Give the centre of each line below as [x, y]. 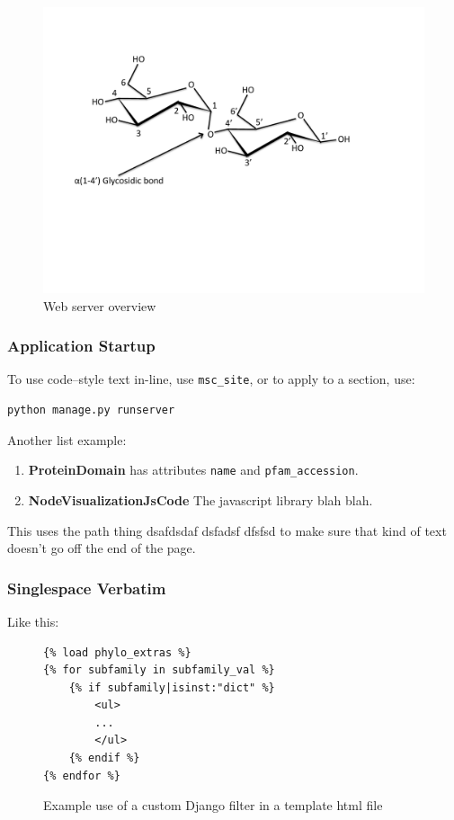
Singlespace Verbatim [87, 588]
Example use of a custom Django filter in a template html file [213, 805]
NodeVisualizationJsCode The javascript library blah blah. [200, 499]
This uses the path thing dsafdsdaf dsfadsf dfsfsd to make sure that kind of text [227, 530]
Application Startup [81, 346]
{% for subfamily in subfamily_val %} [159, 670]
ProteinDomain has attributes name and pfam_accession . [193, 470]
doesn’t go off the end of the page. [102, 548]
